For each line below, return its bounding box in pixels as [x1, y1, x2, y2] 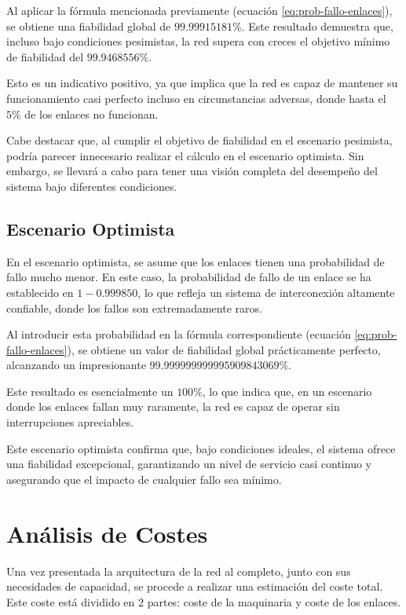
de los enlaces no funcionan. [24, 105, 159, 122]
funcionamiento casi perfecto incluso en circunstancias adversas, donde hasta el [6, 90, 386, 106]
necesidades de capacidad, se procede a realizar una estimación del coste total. [6, 578, 383, 595]
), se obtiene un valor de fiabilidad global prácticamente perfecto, [67, 341, 381, 357]
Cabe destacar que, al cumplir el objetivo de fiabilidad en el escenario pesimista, [6, 132, 393, 148]
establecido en [6, 284, 74, 300]
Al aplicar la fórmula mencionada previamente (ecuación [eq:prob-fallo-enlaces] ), [6, 2, 393, 18]
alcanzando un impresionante [6, 357, 146, 373]
